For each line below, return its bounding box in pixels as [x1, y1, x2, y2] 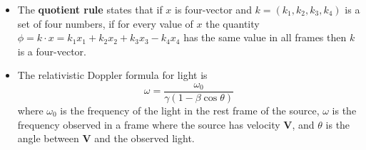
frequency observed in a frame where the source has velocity [17, 117, 280, 132]
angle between [17, 131, 79, 146]
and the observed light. [94, 131, 195, 146]
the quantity [205, 16, 260, 31]
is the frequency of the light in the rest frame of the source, [60, 103, 320, 118]
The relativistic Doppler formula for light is [17, 68, 208, 82]
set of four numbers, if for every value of [17, 16, 193, 31]
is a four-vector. [17, 43, 87, 58]
